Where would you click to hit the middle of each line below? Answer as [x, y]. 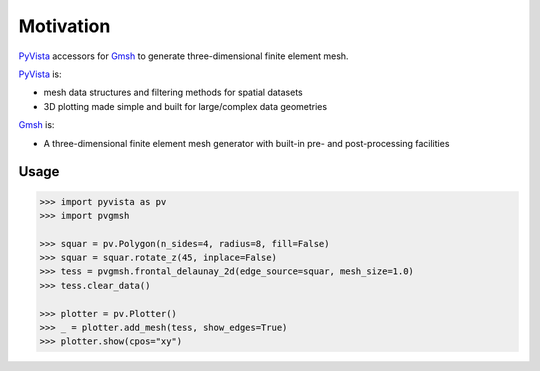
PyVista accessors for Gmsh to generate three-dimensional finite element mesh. [183, 56]
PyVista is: [40, 74]
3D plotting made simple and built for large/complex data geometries [185, 106]
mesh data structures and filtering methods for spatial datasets [173, 92]
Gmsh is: [36, 125]
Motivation [64, 26]
